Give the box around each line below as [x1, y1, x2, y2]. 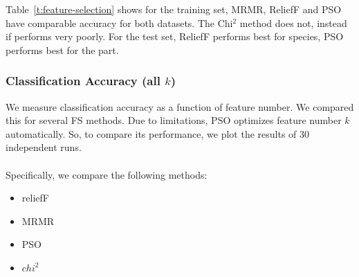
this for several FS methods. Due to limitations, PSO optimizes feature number [6, 113, 342, 127]
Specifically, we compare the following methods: [6, 167, 208, 181]
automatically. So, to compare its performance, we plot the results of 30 [6, 126, 310, 141]
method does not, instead [239, 15, 347, 30]
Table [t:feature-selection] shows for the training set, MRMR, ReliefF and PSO [6, 2, 342, 16]
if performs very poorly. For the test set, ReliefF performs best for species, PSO [6, 29, 344, 44]
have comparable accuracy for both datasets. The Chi [6, 15, 233, 30]
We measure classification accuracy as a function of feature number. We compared [6, 99, 354, 114]
